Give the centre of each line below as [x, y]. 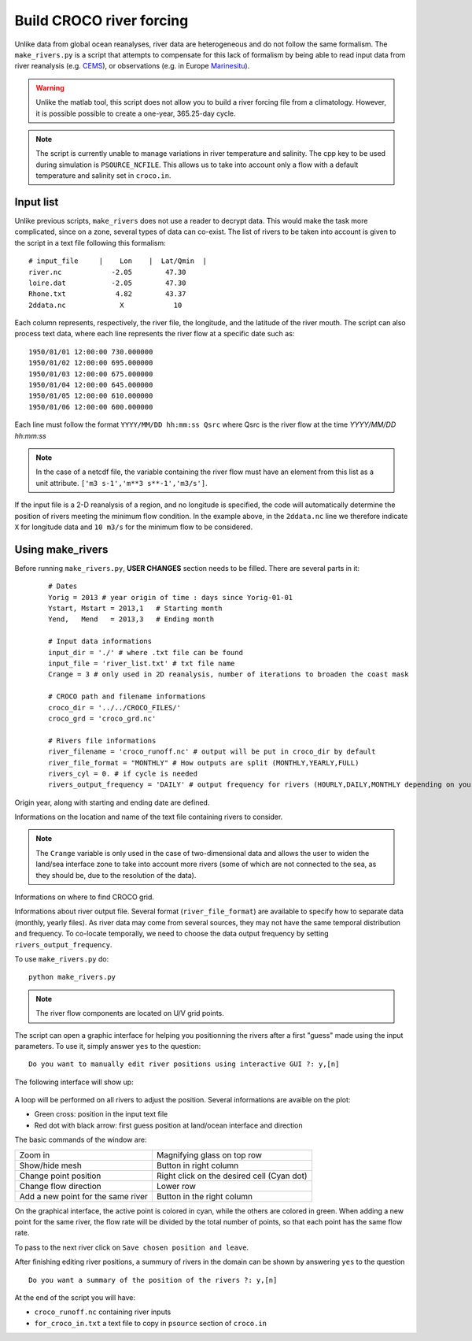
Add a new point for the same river [84, 1196]
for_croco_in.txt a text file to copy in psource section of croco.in [151, 1323]
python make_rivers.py [72, 977]
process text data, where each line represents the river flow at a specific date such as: [155, 334]
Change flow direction [60, 1186]
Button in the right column [205, 1196]
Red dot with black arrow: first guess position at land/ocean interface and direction [168, 1125]
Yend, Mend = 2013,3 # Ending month [131, 619]
